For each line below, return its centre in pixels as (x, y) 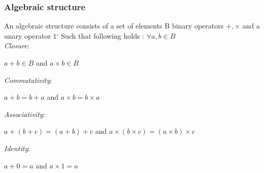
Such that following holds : (103, 35)
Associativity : (25, 114)
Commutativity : (28, 80)
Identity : (17, 148)
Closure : (17, 46)
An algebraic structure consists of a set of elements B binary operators (114, 26)
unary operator (27, 35)
